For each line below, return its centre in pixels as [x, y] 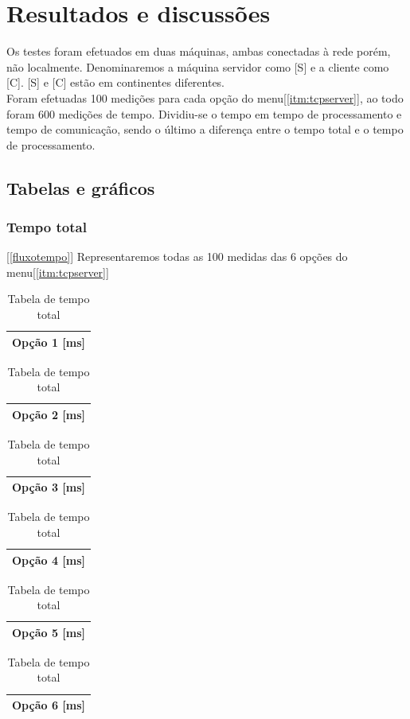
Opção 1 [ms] [49, 342]
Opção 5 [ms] [49, 632]
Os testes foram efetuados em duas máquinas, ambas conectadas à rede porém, [199, 51]
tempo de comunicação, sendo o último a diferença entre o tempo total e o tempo [205, 129]
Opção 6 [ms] [49, 705]
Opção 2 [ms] [49, 414]
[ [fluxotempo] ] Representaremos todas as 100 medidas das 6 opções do [177, 257]
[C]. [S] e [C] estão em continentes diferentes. [116, 82]
